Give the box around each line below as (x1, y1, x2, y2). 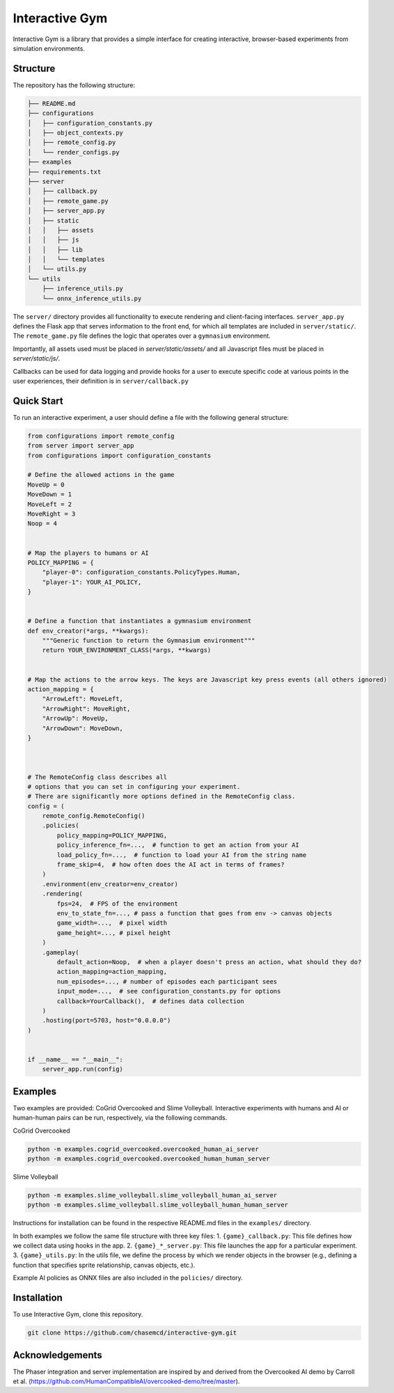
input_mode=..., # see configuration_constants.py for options (56, 987, 281, 995)
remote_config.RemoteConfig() (42, 812, 145, 820)
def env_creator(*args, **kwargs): (27, 627, 149, 635)
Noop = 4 (27, 519, 58, 528)
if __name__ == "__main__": (27, 1055, 123, 1063)
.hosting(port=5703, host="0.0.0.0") (42, 1016, 171, 1025)
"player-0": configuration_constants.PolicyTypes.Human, (42, 568, 241, 576)
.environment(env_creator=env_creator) (42, 880, 179, 888)
